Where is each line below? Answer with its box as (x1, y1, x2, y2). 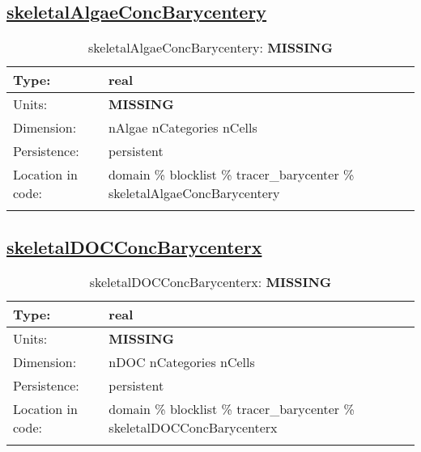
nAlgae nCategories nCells (108, 118, 257, 137)
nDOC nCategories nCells (108, 353, 255, 372)
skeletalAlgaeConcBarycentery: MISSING (87, 38, 333, 57)
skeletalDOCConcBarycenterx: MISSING (89, 272, 332, 292)
